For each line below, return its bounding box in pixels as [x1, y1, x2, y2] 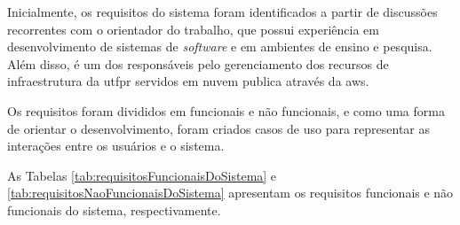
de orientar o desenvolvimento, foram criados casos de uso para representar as [7, 119, 431, 137]
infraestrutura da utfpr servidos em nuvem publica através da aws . [7, 72, 369, 90]
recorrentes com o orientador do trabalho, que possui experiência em [7, 19, 379, 38]
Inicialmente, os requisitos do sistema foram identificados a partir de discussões [7, 3, 438, 20]
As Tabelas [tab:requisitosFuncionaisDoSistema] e [7, 166, 277, 184]
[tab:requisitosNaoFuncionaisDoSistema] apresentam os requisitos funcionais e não [7, 183, 454, 202]
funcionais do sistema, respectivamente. [7, 200, 221, 219]
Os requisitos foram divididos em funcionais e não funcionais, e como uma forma [7, 101, 445, 120]
